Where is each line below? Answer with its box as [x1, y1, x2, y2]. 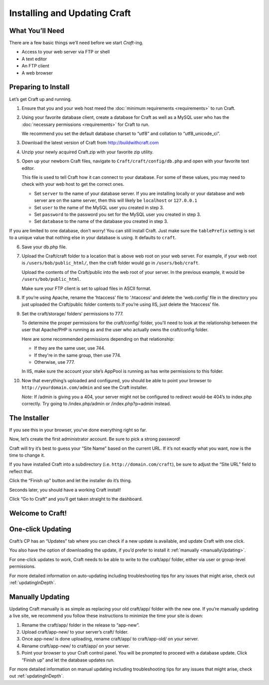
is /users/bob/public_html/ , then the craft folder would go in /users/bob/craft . [21, 260, 200, 266]
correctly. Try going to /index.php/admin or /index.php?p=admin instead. [21, 400, 171, 407]
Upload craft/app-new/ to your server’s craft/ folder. [21, 629, 129, 635]
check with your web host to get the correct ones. [21, 181, 125, 187]
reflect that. [9, 468, 33, 474]
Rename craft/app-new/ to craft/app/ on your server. [21, 643, 130, 649]
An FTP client [21, 63, 49, 69]
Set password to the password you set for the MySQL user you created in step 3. [34, 211, 201, 217]
